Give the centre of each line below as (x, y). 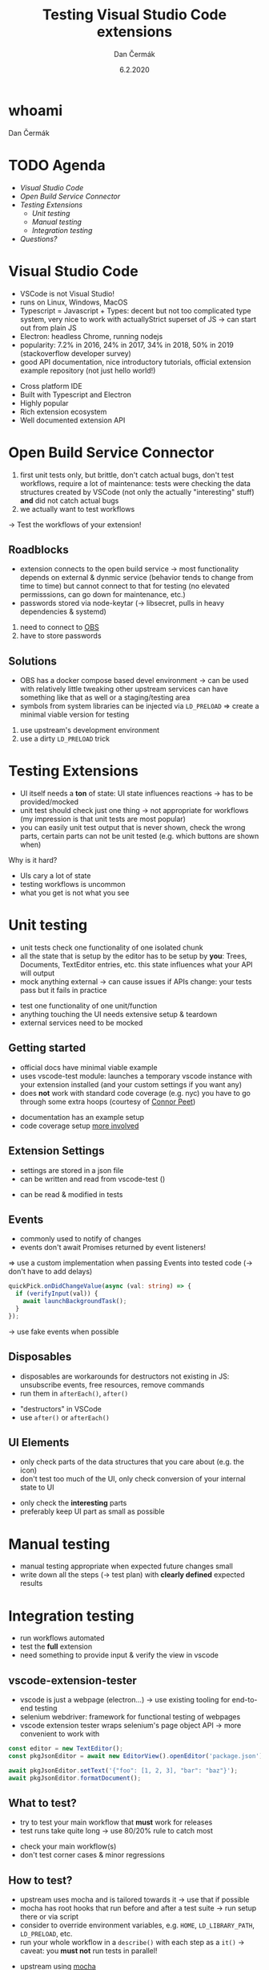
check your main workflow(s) (68, 1846)
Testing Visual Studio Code (134, 15)
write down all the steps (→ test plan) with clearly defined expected (132, 1575)
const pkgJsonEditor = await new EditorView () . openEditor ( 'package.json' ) (136, 1756)
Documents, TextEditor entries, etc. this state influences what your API (137, 965)
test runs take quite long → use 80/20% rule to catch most (116, 1831)
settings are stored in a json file (72, 1170)
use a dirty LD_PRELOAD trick (65, 739)
